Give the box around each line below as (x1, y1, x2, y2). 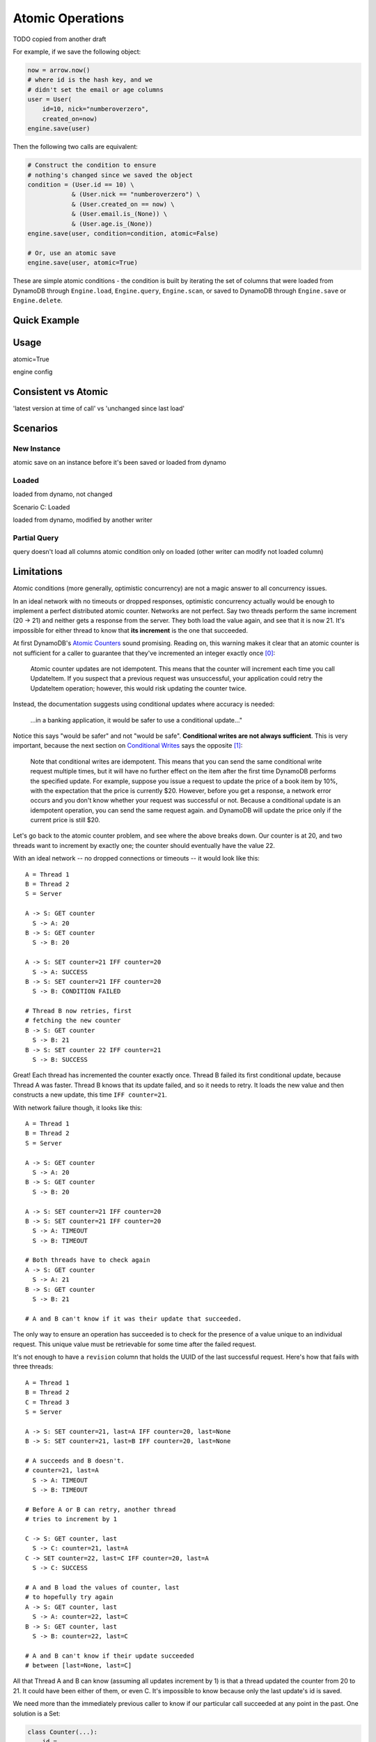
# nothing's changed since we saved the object (27, 171, 193, 179)
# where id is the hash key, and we (27, 76, 153, 84)
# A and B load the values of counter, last (25, 1583, 180, 1591)
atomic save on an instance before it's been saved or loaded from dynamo (13, 458, 226, 467)
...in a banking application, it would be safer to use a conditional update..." (30, 716, 243, 724)
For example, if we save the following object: (13, 47, 141, 56)
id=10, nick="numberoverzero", (42, 105, 149, 113)
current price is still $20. (30, 816, 101, 824)
